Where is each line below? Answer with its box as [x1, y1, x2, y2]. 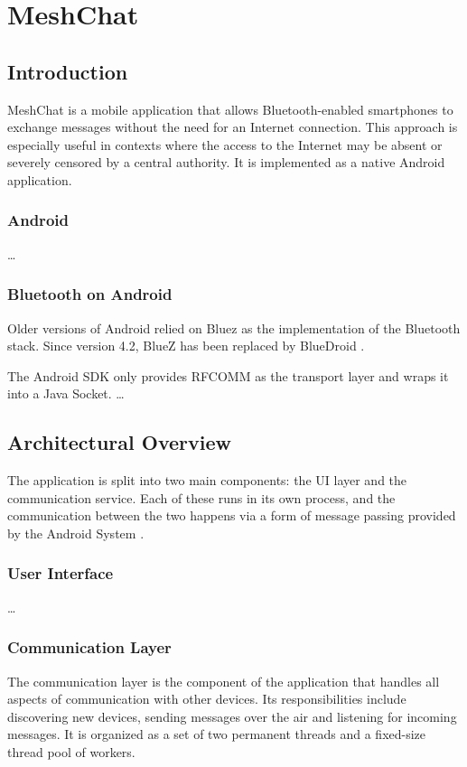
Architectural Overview [7, 428, 232, 456]
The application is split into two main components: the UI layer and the [7, 471, 407, 490]
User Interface [7, 562, 114, 585]
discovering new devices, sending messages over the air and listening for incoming [7, 706, 457, 725]
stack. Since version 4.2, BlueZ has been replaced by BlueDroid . [7, 336, 365, 355]
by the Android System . [7, 523, 145, 542]
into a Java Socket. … [7, 384, 125, 403]
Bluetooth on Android [7, 283, 173, 305]
